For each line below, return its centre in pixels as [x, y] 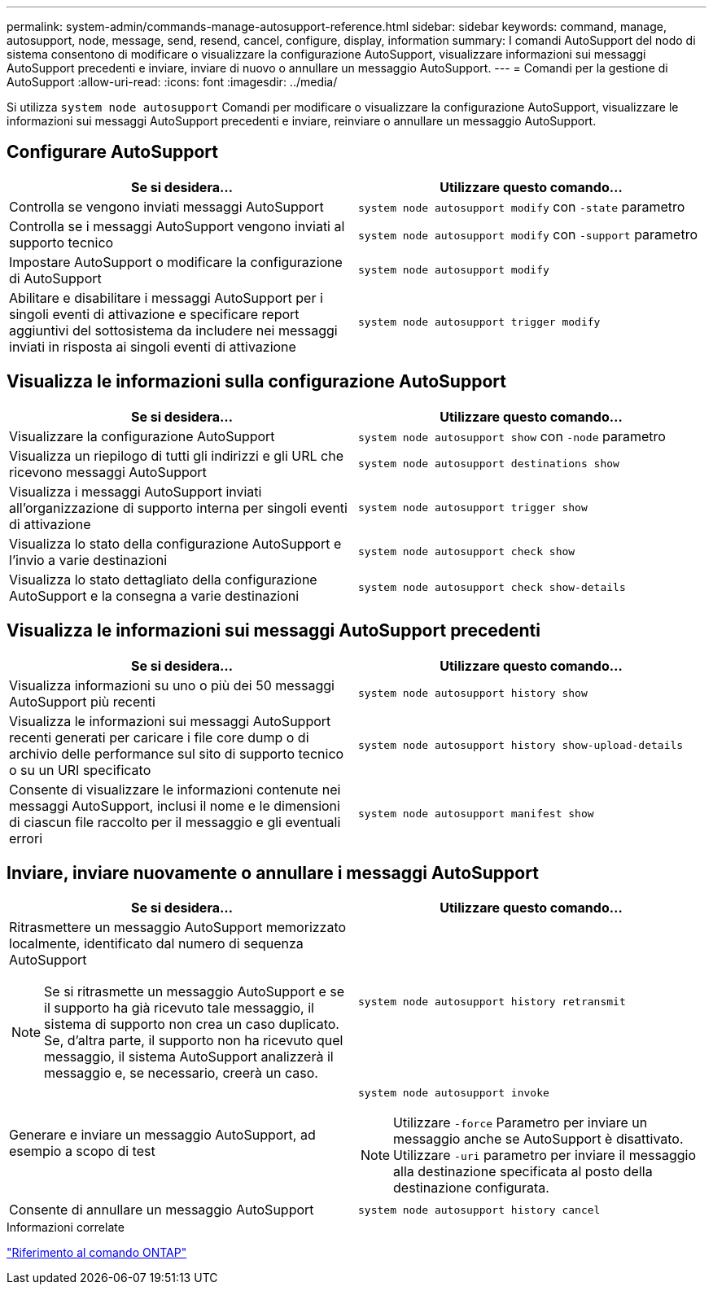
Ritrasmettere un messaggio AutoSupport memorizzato [178, 928]
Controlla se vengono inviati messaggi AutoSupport [166, 206]
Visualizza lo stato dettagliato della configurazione [163, 579]
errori [26, 838]
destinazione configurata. [471, 1188]
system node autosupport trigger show [473, 508]
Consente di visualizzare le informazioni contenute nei [175, 789]
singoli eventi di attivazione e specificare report [154, 314]
